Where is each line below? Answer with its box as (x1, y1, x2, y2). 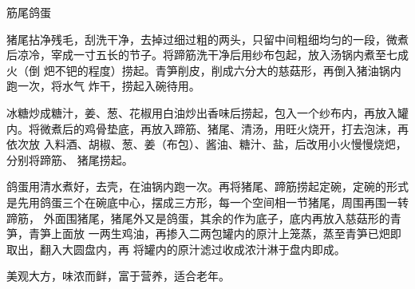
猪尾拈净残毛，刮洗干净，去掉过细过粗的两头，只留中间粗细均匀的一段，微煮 (6, 30, 409, 47)
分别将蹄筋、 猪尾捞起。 (6, 151, 133, 168)
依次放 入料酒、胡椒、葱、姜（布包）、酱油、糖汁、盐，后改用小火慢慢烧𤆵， (6, 136, 407, 152)
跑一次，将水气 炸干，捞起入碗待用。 (6, 77, 200, 94)
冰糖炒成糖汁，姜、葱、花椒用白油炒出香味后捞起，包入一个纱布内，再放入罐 (6, 104, 409, 121)
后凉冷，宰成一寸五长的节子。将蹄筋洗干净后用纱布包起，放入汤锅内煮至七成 (6, 46, 409, 63)
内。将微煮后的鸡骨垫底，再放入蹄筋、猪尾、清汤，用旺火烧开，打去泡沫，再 (6, 120, 409, 137)
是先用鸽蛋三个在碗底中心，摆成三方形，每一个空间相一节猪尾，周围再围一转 (6, 193, 409, 210)
